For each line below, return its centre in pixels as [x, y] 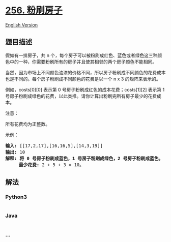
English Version [22, 25]
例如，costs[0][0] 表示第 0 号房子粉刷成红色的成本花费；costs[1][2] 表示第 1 [85, 89]
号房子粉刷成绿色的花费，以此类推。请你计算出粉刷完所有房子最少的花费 [81, 96]
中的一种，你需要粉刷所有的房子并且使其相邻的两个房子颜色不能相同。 [83, 62]
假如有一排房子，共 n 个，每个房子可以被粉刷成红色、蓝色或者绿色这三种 [81, 55]
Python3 [16, 197]
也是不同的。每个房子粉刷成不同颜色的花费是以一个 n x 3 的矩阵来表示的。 [83, 79]
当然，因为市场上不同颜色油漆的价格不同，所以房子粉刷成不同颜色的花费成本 [85, 72]
